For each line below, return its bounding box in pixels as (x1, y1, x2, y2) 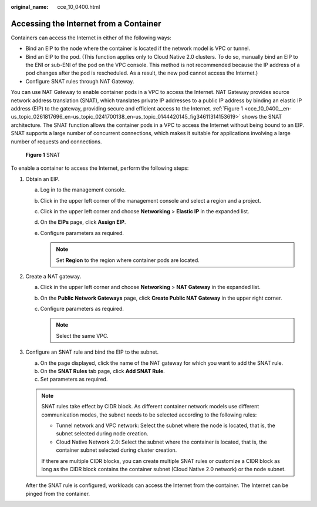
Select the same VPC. (56, 332, 109, 339)
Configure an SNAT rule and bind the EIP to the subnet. (25, 348, 158, 355)
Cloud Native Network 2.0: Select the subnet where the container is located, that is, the (56, 438, 267, 445)
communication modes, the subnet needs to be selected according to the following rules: (41, 411, 257, 418)
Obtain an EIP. (25, 175, 60, 182)
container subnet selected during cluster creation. (56, 446, 177, 454)
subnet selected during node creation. (56, 430, 149, 437)
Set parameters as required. (40, 376, 108, 383)
